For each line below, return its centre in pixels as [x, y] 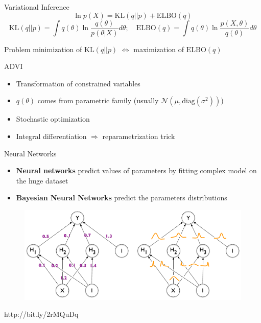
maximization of [159, 49]
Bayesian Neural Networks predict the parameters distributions [122, 198]
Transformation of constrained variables [78, 83]
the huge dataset [42, 180]
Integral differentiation [51, 136]
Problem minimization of [43, 49]
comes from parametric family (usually [98, 100]
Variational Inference [37, 7]
